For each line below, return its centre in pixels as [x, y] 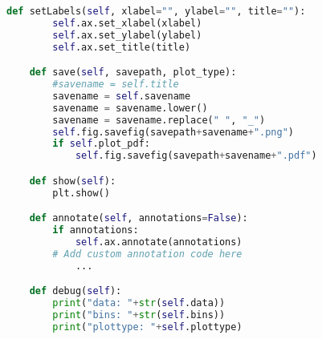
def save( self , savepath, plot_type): [133, 73]
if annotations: [96, 230]
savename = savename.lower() [130, 108]
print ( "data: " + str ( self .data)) [139, 303]
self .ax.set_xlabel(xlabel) [127, 23]
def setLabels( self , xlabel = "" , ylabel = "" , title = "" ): [156, 11]
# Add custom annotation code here [147, 254]
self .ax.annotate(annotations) [159, 242]
